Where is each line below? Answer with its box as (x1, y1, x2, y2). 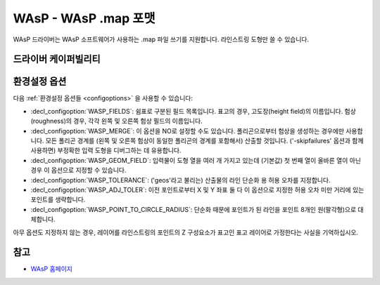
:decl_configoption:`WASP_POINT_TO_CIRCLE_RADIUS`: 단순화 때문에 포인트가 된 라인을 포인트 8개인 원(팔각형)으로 (30, 205, 357, 213)
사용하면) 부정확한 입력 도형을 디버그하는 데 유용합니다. (30, 146, 182, 154)
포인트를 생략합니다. (30, 195, 86, 204)
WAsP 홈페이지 (30, 265, 73, 273)
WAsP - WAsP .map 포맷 (13, 11, 156, 26)
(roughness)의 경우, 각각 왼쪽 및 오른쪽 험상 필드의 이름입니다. (30, 117, 203, 126)
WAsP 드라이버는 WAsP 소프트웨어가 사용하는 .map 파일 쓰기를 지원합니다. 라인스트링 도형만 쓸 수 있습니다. (13, 35, 310, 44)
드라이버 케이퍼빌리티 (13, 53, 101, 65)
